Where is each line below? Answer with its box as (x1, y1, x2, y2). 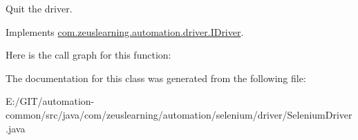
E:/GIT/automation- (6, 94, 95, 108)
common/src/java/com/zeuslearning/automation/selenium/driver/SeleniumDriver (6, 107, 352, 121)
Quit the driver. (6, 1, 73, 15)
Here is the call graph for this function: (6, 48, 171, 62)
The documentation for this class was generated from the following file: (6, 70, 306, 85)
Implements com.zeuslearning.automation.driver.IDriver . (6, 24, 244, 39)
